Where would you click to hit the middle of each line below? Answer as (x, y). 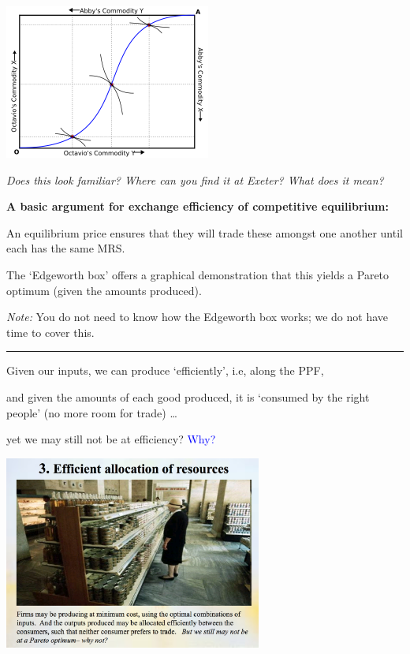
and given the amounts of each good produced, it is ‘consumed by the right (188, 396)
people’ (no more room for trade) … (92, 412)
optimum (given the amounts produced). (104, 290)
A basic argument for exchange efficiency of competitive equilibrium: (198, 206)
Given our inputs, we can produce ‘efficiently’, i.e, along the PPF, (165, 370)
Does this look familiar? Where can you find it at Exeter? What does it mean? (195, 179)
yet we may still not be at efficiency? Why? (111, 439)
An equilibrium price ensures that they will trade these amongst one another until (205, 232)
